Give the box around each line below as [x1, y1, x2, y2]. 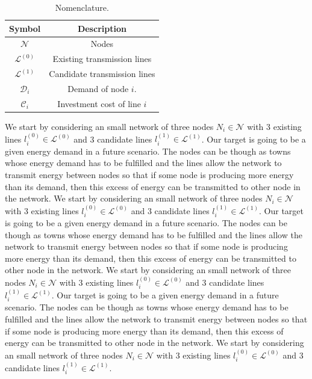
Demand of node [67, 82, 129, 94]
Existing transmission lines [52, 52, 152, 65]
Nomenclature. [55, 1, 109, 13]
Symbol [9, 22, 41, 34]
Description [77, 22, 126, 34]
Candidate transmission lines [49, 67, 155, 80]
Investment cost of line [57, 97, 141, 109]
